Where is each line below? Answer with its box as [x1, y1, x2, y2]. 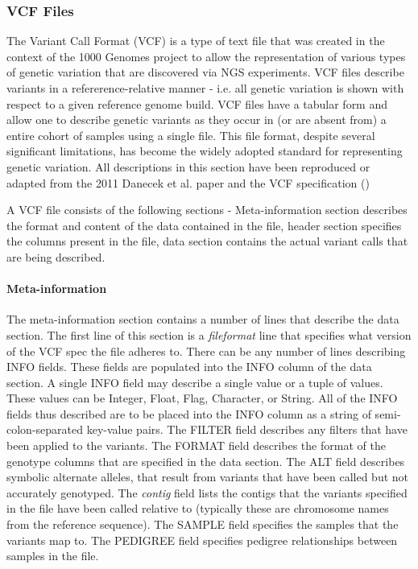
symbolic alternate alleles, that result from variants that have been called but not [6, 468, 409, 485]
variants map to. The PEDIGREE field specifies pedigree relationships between [6, 531, 398, 548]
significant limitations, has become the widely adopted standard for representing [6, 142, 403, 159]
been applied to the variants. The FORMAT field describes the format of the [6, 437, 386, 454]
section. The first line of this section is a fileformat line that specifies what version [6, 326, 412, 343]
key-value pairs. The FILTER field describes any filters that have [86, 421, 408, 438]
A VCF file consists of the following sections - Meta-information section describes [6, 201, 408, 218]
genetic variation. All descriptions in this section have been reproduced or [6, 158, 370, 175]
